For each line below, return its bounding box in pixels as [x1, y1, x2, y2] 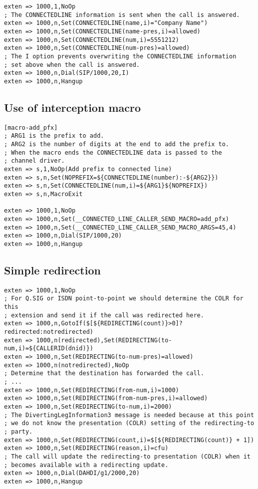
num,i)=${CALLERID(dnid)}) [4, 345, 93, 352]
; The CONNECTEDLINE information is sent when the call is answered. [4, 11, 240, 18]
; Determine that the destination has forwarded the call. [4, 370, 204, 377]
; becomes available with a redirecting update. [4, 461, 169, 469]
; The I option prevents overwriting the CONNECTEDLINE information [4, 52, 237, 60]
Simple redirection [4, 262, 101, 277]
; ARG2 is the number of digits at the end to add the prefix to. [4, 141, 230, 148]
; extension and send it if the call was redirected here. [4, 311, 204, 319]
